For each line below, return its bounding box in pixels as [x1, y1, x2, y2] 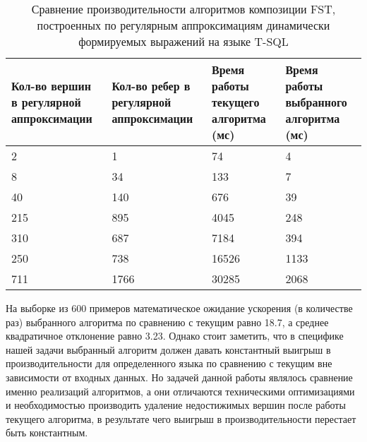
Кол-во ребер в [112, 78, 191, 94]
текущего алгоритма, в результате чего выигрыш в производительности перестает [6, 411, 356, 426]
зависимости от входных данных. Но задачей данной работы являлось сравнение [6, 369, 353, 384]
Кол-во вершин [11, 78, 91, 94]
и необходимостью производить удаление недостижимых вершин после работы [6, 398, 346, 412]
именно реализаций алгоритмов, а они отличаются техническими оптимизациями [6, 383, 355, 398]
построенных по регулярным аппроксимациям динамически [37, 17, 330, 33]
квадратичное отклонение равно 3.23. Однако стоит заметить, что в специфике [6, 328, 344, 343]
